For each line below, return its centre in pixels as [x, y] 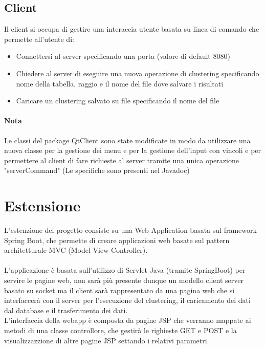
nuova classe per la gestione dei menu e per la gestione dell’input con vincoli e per [133, 150]
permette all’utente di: [39, 39]
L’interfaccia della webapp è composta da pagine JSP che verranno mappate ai [128, 320]
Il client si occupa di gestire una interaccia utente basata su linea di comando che [132, 29]
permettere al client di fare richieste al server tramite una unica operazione [122, 160]
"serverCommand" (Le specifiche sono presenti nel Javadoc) [97, 170]
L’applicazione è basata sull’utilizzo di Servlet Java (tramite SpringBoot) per [125, 270]
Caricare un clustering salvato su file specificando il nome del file [118, 101]
